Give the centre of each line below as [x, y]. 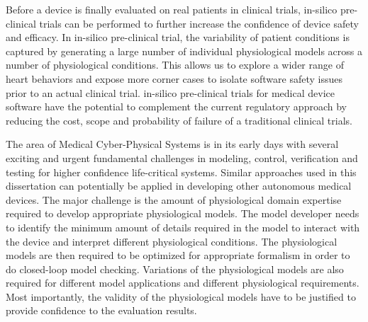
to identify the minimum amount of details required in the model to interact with [183, 227]
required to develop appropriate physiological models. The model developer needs [183, 213]
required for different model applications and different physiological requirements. [183, 283]
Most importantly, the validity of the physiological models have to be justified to [181, 296]
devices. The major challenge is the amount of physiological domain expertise [174, 199]
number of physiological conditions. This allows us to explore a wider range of [175, 65]
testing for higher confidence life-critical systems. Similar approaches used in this [181, 172]
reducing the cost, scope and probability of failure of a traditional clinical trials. [179, 120]
